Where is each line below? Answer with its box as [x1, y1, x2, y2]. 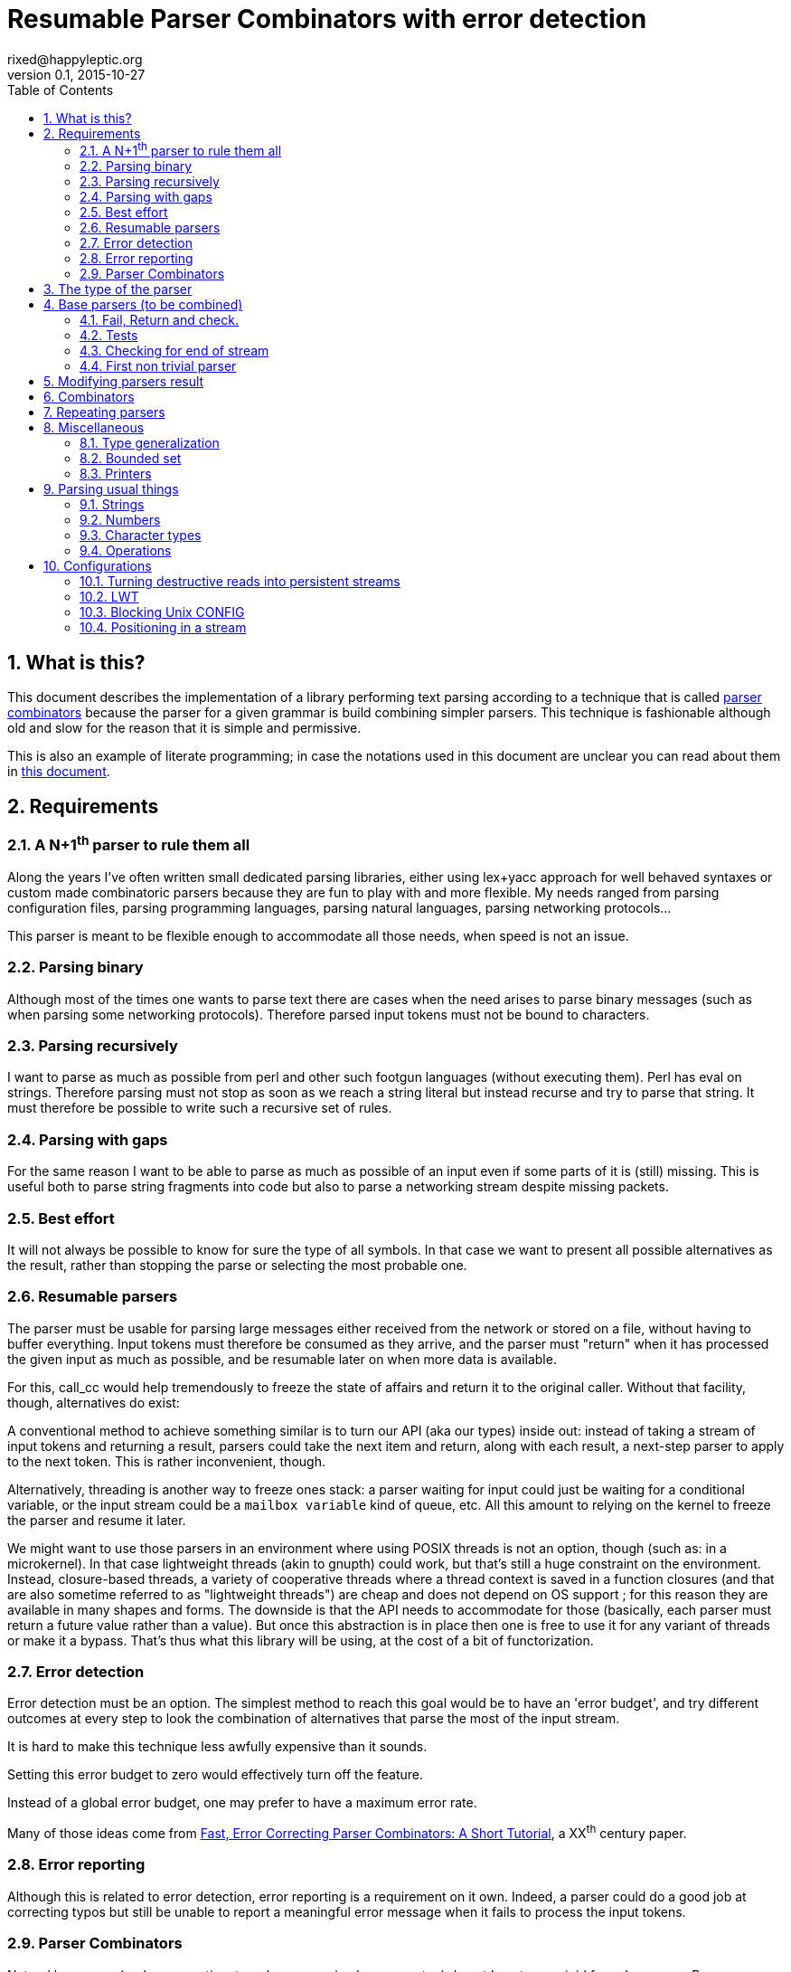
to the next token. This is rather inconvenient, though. [7, 1453, 325, 1469]
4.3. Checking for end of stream [80, 343, 269, 359]
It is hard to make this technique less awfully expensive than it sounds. [7, 1739, 428, 1755]
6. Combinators [43, 389, 135, 405]
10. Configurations [43, 558, 152, 574]
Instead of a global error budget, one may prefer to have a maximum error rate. [7, 1795, 477, 1811]
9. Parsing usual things [43, 481, 179, 498]
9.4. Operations [80, 543, 172, 559]
